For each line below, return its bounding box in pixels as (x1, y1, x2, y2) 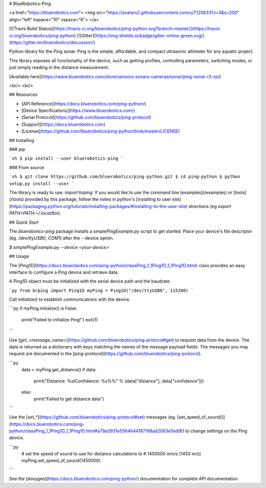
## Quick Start (9, 219, 39, 225)
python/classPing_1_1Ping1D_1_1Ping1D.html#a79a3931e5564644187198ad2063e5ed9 (9, 428, 181, 434)
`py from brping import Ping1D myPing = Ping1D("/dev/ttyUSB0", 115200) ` (9, 287, 194, 293)
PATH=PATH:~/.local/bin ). (9, 210, 62, 216)
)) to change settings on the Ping (180, 428, 247, 434)
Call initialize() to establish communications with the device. (9, 296, 131, 303)
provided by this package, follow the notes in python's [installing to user (25, 196, 171, 202)
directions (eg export (189, 203, 232, 209)
